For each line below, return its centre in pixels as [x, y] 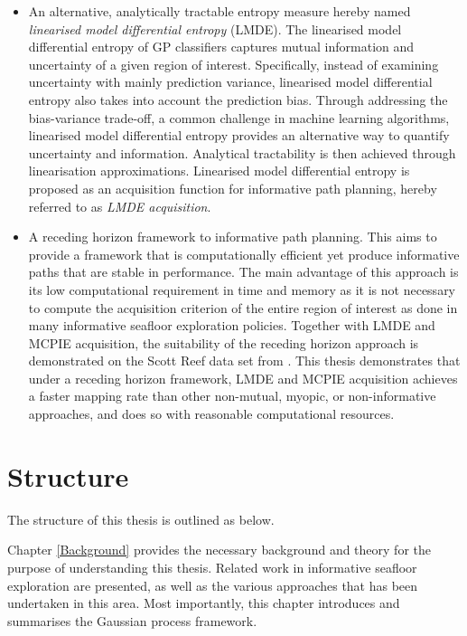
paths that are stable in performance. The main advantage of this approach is [243, 272]
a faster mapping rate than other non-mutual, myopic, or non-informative [232, 396]
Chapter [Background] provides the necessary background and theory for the [219, 550]
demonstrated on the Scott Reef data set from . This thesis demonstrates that [244, 361]
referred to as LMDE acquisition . [120, 206]
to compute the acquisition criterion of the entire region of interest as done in [243, 307]
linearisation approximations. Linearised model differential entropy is [219, 171]
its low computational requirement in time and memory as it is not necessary [242, 289]
